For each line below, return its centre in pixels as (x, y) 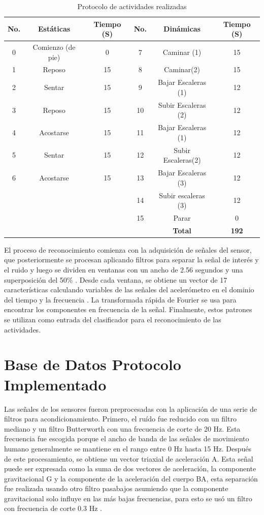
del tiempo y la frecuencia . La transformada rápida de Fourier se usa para (120, 299)
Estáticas (54, 29)
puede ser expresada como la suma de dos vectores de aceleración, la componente (130, 468)
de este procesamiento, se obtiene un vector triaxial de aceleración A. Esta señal (129, 458)
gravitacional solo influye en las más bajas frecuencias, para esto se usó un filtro (128, 498)
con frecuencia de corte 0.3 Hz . (53, 508)
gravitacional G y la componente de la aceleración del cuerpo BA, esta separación (131, 478)
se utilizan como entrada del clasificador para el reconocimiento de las (113, 320)
